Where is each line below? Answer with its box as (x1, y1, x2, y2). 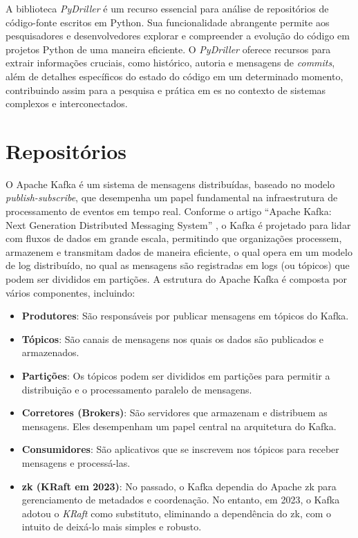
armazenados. (21, 345, 79, 360)
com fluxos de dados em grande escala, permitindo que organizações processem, (6, 231, 342, 245)
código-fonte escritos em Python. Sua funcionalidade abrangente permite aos (6, 15, 330, 29)
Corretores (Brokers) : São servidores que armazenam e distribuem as (21, 405, 328, 420)
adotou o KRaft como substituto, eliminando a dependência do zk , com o (21, 505, 331, 520)
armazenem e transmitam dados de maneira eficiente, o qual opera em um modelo (6, 244, 352, 259)
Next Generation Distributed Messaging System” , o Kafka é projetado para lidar (6, 217, 351, 232)
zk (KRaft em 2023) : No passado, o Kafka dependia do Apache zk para (21, 479, 337, 493)
